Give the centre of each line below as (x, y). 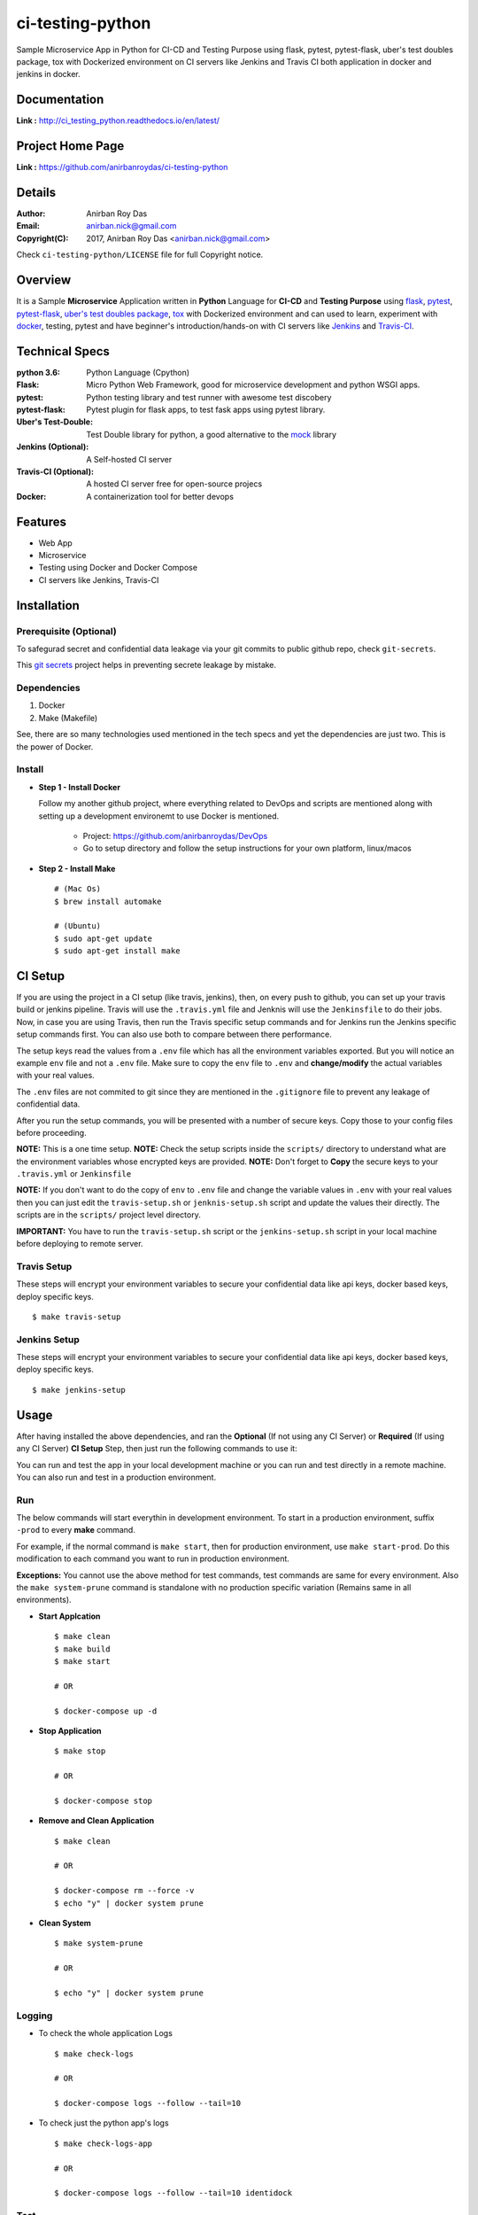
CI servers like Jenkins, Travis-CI (99, 579)
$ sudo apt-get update (104, 938)
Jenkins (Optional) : (53, 447)
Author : (31, 214)
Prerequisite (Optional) (66, 631)
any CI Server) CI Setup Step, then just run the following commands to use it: (157, 1449)
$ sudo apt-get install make (117, 951)
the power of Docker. (55, 746)
